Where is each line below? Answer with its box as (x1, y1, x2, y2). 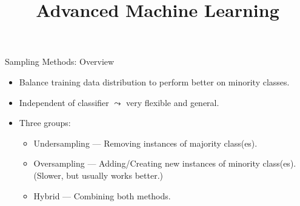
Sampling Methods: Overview (5, 55, 115, 68)
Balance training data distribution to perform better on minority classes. (19, 75, 290, 88)
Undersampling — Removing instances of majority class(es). (33, 136, 258, 149)
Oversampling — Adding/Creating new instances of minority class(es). (33, 157, 296, 170)
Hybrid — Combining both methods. (33, 189, 171, 202)
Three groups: (19, 116, 71, 129)
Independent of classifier (19, 96, 109, 108)
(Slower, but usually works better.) (33, 168, 163, 181)
